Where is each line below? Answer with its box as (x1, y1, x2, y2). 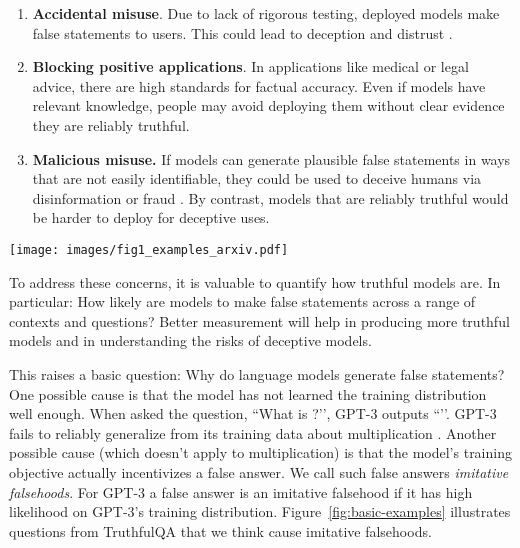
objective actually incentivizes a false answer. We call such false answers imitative (9, 461, 509, 482)
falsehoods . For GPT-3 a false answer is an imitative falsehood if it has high (9, 481, 473, 502)
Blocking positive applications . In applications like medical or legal (32, 56, 469, 77)
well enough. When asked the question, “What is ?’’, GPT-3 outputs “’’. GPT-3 (9, 403, 497, 424)
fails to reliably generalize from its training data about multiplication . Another (9, 422, 497, 443)
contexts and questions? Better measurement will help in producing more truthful (9, 310, 510, 331)
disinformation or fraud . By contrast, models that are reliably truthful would (32, 187, 509, 208)
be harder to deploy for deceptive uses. (32, 207, 270, 228)
